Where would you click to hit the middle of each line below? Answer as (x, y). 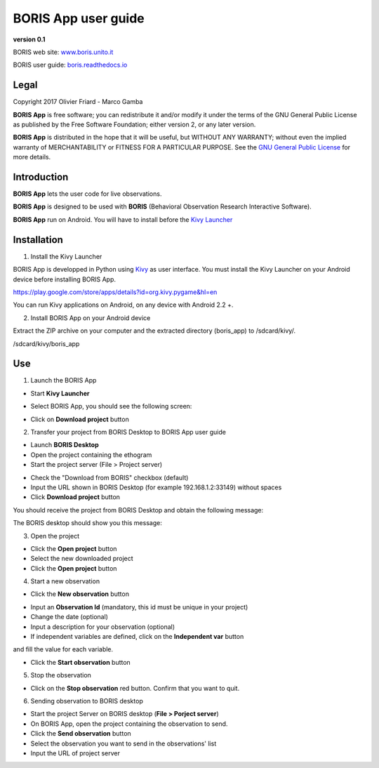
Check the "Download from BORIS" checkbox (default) (109, 477)
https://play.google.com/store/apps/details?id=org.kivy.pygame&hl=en (115, 292)
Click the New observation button (80, 594)
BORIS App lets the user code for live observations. (87, 194)
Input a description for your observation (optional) (103, 627)
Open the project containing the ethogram (91, 455)
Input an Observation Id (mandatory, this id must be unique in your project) (139, 607)
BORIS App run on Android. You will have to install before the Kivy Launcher (123, 219)
